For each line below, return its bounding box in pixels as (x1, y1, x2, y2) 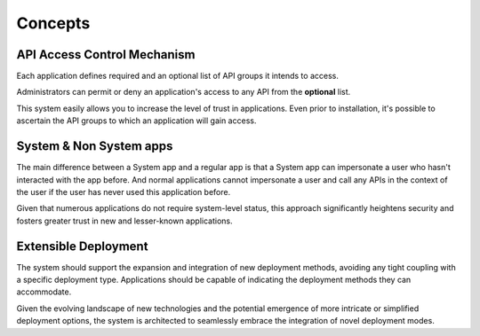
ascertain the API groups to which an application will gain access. (16, 115, 257, 126)
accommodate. (16, 286, 72, 297)
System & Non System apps (16, 138, 173, 154)
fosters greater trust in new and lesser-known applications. (16, 215, 233, 226)
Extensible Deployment (16, 238, 148, 254)
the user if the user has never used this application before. (16, 186, 231, 197)
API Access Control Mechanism (16, 47, 196, 62)
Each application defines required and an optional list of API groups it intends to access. (16, 71, 340, 82)
